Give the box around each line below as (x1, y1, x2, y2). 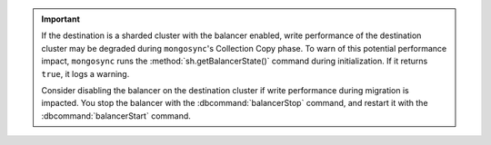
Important (41, 14, 81, 24)
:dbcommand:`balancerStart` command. (41, 110, 191, 121)
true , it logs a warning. (41, 68, 130, 79)
